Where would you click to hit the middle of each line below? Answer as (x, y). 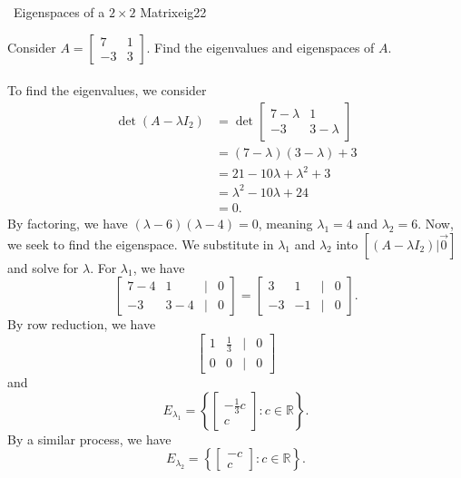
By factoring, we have (68, 223)
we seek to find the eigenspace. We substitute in (141, 244)
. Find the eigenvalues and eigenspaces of (260, 47)
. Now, (436, 223)
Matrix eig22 (173, 12)
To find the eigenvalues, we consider (107, 90)
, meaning (285, 223)
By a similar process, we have (89, 439)
